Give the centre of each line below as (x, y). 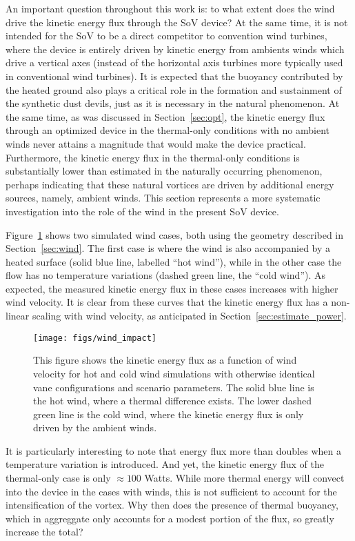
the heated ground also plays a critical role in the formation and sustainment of (174, 89)
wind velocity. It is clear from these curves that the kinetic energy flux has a (167, 302)
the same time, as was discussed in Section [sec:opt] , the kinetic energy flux (165, 116)
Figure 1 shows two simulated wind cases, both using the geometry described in (175, 234)
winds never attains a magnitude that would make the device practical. (156, 143)
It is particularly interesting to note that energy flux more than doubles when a (173, 450)
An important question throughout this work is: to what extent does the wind (170, 8)
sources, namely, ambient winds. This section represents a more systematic (163, 198)
